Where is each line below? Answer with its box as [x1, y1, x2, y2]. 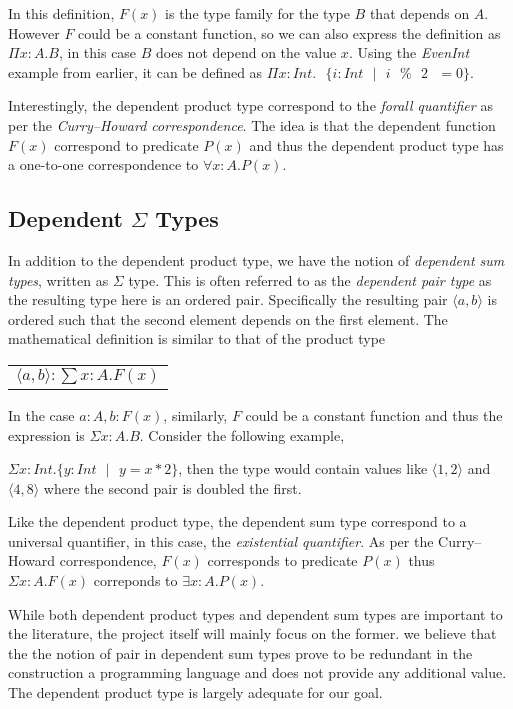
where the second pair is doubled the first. [43, 477, 302, 498]
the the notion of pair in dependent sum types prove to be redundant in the [8, 642, 473, 663]
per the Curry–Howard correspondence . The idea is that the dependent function [8, 114, 496, 135]
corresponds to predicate [207, 550, 358, 571]
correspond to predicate [54, 134, 199, 155]
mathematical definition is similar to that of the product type [8, 328, 386, 349]
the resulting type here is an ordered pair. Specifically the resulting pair [8, 289, 448, 310]
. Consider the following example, [139, 424, 345, 445]
